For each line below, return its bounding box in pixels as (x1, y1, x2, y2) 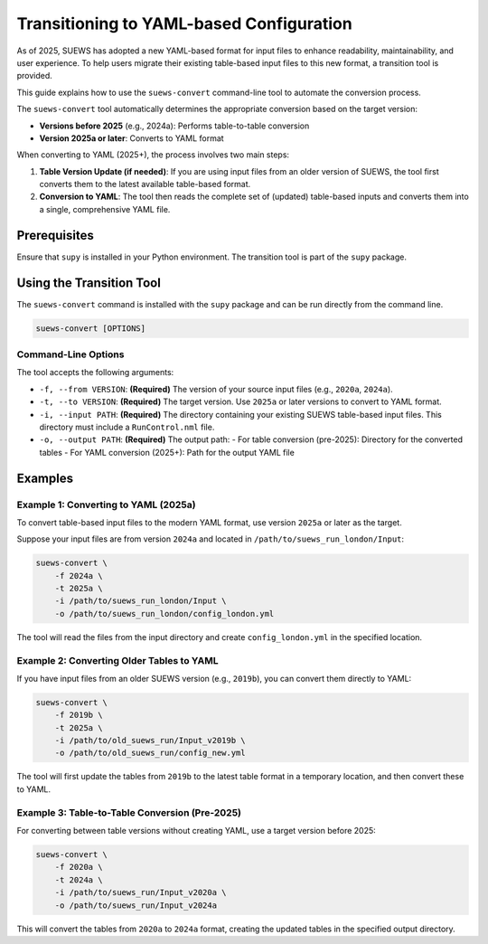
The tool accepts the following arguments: (16, 367, 174, 378)
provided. (16, 71, 53, 81)
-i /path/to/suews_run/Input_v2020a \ (54, 887, 227, 898)
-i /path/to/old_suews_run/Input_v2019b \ (54, 735, 246, 746)
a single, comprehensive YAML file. (39, 203, 171, 214)
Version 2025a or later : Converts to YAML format (39, 132, 225, 144)
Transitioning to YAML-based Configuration (16, 14, 352, 33)
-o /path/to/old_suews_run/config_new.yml (54, 748, 246, 759)
